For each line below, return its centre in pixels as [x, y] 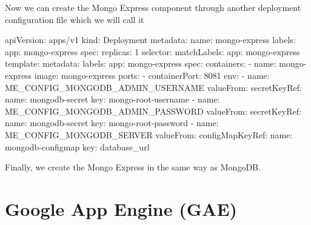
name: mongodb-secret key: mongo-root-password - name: [112, 123]
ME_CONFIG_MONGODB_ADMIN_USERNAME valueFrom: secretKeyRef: [153, 87]
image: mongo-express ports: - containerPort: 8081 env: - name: [152, 75]
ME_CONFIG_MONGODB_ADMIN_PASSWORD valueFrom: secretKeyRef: [153, 111]
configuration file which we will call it [75, 19]
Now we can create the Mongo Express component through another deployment [153, 7]
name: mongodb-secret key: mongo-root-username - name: [112, 99]
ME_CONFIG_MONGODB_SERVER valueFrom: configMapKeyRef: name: [149, 134]
